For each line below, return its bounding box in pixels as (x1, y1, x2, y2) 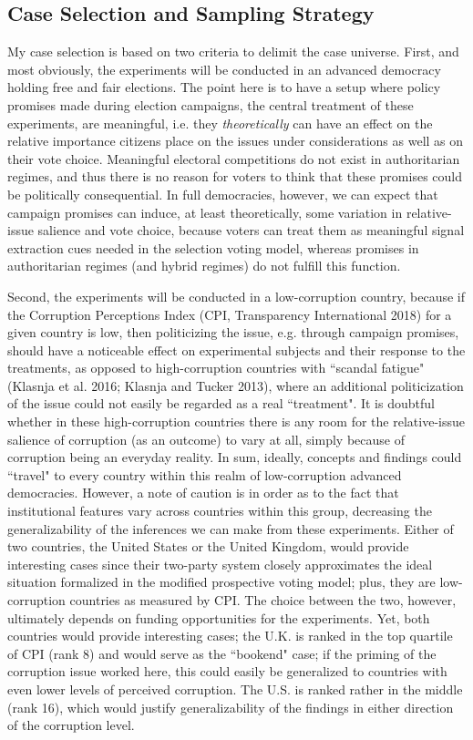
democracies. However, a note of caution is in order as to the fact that (7, 483, 399, 502)
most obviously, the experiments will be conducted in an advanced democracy (7, 59, 441, 78)
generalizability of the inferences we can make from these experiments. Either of (7, 519, 454, 538)
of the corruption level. (7, 715, 135, 735)
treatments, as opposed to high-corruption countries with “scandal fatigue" (7, 358, 425, 377)
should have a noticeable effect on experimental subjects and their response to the (7, 340, 466, 359)
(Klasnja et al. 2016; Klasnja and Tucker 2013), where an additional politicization (7, 375, 464, 395)
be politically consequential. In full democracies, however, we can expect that (7, 184, 438, 203)
